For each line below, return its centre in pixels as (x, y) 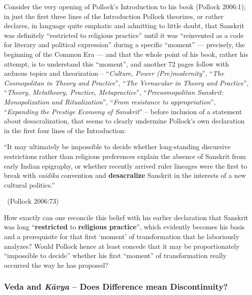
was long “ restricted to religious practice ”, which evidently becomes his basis (124, 227)
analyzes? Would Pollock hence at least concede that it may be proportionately (122, 246)
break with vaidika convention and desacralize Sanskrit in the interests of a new (125, 175)
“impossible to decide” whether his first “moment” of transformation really (115, 255)
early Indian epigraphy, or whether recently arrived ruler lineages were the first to (126, 165)
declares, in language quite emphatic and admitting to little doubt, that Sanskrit (124, 26)
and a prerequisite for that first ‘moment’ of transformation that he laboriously (122, 236)
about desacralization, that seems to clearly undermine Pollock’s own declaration (124, 121)
